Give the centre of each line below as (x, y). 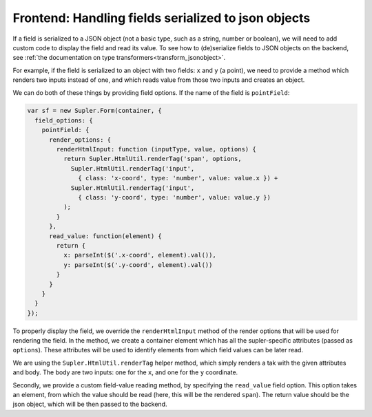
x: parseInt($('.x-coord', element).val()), (139, 255)
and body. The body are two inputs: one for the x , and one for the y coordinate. (125, 372)
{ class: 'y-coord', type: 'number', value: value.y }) (175, 197)
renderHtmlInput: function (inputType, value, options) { (156, 149)
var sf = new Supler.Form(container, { (94, 111)
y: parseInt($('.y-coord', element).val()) (138, 265)
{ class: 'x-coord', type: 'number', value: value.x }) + (178, 178)
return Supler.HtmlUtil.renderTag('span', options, (152, 159)
